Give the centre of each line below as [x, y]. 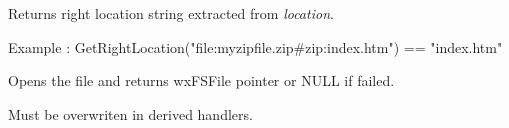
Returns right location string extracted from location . [171, 13]
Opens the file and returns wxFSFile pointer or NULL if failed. [201, 80]
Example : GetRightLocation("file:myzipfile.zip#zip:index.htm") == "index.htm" [255, 46]
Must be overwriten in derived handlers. [130, 113]
